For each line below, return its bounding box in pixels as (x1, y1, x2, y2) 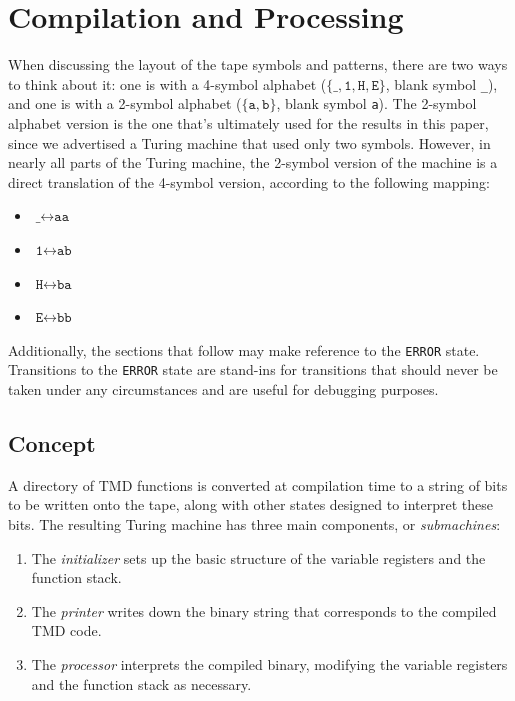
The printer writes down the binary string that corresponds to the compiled (31, 600, 497, 621)
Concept (8, 428, 96, 459)
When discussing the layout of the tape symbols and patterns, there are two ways (8, 54, 508, 75)
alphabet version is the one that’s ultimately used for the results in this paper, (8, 113, 489, 134)
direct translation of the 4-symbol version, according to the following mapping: (8, 171, 490, 192)
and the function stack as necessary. (31, 673, 252, 694)
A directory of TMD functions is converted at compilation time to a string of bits (8, 474, 508, 495)
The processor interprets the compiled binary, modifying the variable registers (31, 654, 508, 675)
